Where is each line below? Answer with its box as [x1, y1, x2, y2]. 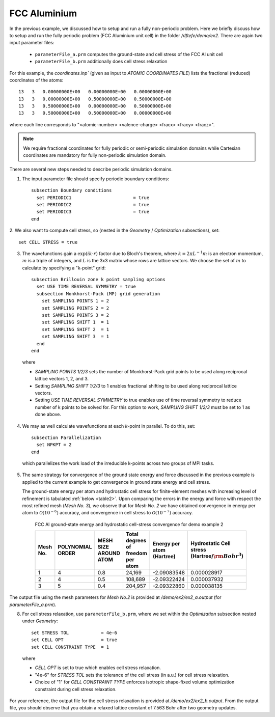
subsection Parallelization [31, 434, 101, 440]
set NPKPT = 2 [36, 442, 72, 448]
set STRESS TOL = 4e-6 [31, 629, 117, 636]
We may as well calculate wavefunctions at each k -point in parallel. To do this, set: [22, 423, 196, 429]
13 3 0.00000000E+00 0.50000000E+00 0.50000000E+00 [18, 96, 172, 102]
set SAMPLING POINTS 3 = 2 [41, 312, 109, 318]
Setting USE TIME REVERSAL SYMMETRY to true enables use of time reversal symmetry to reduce [35, 397, 242, 403]
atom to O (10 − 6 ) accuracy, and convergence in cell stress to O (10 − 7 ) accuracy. [22, 509, 193, 516]
